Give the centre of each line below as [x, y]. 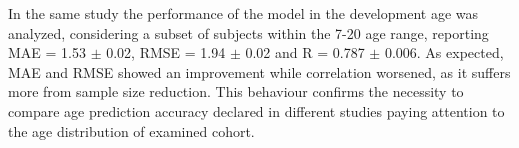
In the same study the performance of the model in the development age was [243, 13]
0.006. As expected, [444, 52]
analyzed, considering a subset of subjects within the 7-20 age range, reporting [248, 32]
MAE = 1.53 [47, 52]
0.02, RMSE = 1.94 [166, 52]
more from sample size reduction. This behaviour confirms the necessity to [236, 91]
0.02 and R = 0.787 [305, 52]
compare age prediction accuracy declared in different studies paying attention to [256, 110]
